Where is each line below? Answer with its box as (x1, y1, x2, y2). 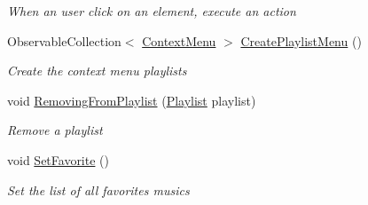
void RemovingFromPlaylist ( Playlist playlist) (7, 91, 256, 109)
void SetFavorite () (7, 150, 109, 169)
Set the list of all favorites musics (7, 180, 190, 199)
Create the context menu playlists (7, 61, 187, 80)
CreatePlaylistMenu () (240, 31, 362, 50)
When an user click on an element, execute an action (7, 2, 296, 20)
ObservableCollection (7, 31, 121, 50)
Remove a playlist (7, 121, 103, 139)
